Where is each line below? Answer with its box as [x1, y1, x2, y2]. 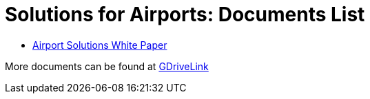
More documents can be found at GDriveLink [5, 60, 209, 72]
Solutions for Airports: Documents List [5, 3, 365, 26]
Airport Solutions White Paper [32, 38, 167, 51]
